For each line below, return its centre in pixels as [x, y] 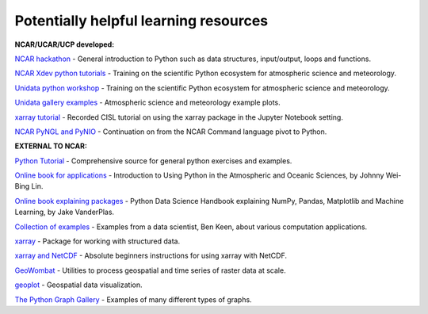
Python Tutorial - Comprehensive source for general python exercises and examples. [153, 161]
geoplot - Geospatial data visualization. [78, 285]
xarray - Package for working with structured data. [97, 241]
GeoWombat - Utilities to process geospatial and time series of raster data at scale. [150, 270]
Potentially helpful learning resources [141, 21]
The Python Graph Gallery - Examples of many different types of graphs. [134, 299]
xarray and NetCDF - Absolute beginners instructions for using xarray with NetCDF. [151, 256]
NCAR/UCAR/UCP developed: [65, 44]
